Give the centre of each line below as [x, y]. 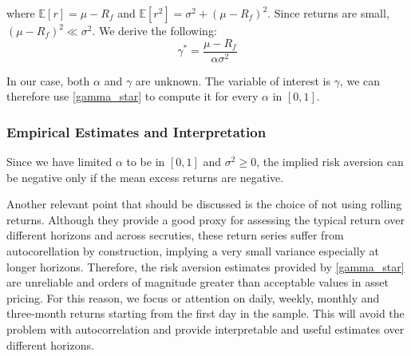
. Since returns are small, [328, 13]
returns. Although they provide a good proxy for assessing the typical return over [205, 219]
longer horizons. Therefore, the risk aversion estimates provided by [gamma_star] [205, 266]
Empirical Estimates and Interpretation [136, 131]
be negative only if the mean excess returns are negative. [145, 177]
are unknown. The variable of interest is [233, 80]
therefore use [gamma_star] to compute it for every [132, 96]
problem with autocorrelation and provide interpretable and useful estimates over [205, 329]
